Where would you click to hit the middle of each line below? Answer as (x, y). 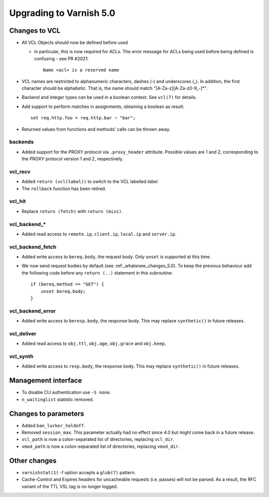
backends (22, 142)
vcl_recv (20, 172)
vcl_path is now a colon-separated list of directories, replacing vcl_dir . (98, 439)
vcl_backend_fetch (33, 247)
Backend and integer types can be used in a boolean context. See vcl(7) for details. (109, 98)
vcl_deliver (23, 333)
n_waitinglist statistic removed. (58, 399)
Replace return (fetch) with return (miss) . (72, 211)
